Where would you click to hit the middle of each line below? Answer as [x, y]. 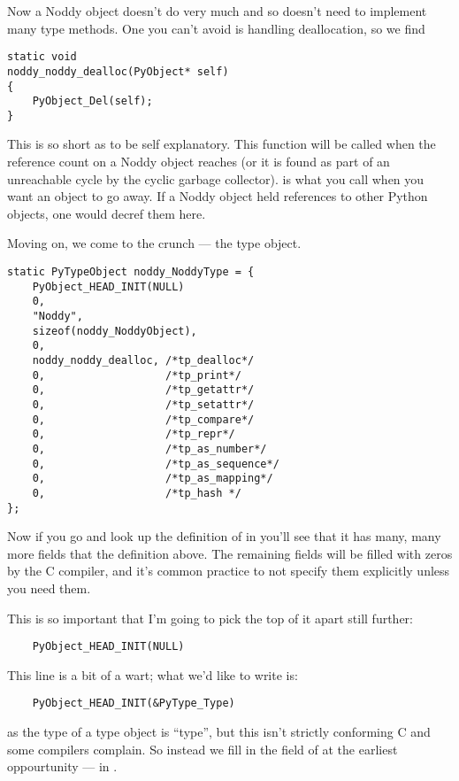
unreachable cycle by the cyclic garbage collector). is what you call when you [216, 178]
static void [42, 57]
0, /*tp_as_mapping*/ [153, 479]
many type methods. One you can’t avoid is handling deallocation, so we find [216, 28]
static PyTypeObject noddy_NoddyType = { [131, 272]
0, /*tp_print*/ [137, 375]
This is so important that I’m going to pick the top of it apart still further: [210, 618]
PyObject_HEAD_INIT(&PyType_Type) [134, 704]
